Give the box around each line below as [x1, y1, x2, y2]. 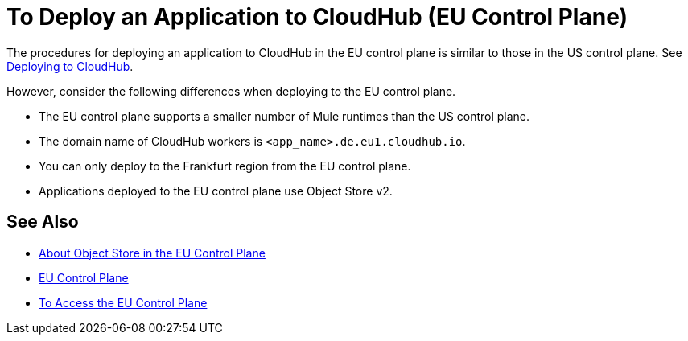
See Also [6, 212, 79, 232]
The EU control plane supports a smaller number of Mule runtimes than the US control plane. [39, 109, 530, 123]
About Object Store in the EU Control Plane [39, 245, 266, 260]
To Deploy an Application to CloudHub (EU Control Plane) [6, 3, 628, 31]
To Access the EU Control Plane [39, 295, 208, 310]
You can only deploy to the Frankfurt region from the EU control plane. [39, 158, 411, 173]
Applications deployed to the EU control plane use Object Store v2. [39, 183, 393, 198]
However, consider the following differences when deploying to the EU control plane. [6, 84, 456, 98]
